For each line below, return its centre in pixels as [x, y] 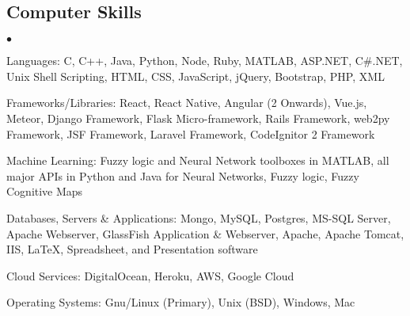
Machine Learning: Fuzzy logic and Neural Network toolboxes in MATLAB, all [198, 160]
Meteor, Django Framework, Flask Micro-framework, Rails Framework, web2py [198, 118]
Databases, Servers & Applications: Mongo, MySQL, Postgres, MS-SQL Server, [199, 217]
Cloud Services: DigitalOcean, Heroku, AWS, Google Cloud [150, 275]
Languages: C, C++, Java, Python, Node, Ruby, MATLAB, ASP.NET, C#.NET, [205, 61]
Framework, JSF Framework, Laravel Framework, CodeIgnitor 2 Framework [191, 133]
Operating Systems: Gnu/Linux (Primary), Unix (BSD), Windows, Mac [181, 302]
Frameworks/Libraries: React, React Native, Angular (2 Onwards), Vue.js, [187, 103]
